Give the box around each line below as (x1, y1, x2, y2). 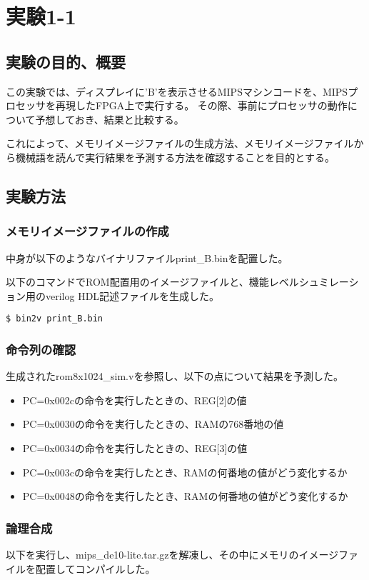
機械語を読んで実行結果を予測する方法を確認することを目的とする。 (15, 149, 335, 164)
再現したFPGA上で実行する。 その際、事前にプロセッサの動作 (55, 98, 348, 113)
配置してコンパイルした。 (35, 561, 156, 576)
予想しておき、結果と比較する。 (35, 111, 184, 126)
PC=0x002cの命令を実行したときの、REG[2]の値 (22, 392, 247, 407)
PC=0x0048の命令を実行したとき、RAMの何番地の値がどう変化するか (22, 489, 348, 504)
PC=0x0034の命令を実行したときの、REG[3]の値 (22, 440, 248, 455)
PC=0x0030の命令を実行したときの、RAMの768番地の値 (22, 416, 284, 431)
